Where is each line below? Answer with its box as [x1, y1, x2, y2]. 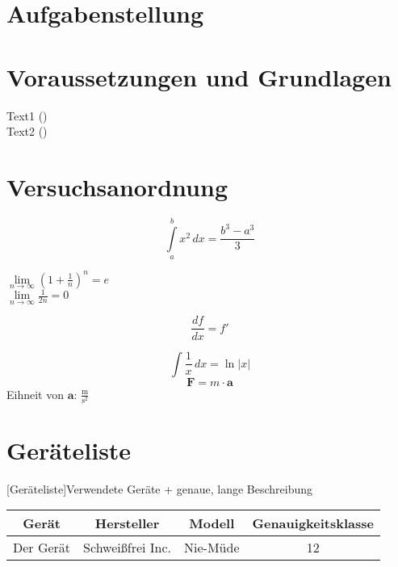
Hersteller [94, 514, 160, 533]
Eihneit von [6, 385, 64, 402]
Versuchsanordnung [6, 170, 228, 203]
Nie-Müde [184, 538, 240, 557]
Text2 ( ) [6, 123, 48, 140]
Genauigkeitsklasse [252, 514, 374, 533]
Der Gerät [13, 538, 71, 557]
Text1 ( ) [6, 107, 48, 124]
